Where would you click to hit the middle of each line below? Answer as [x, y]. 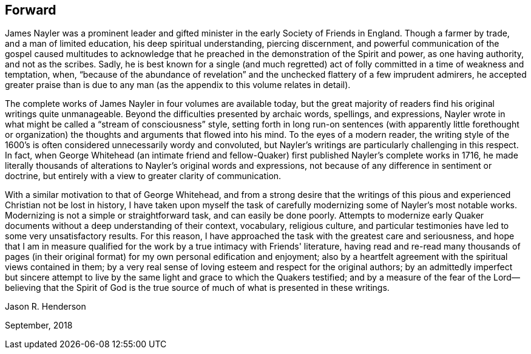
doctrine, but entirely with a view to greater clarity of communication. [143, 176]
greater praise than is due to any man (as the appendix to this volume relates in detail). [178, 85]
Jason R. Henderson [46, 307]
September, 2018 [39, 325]
